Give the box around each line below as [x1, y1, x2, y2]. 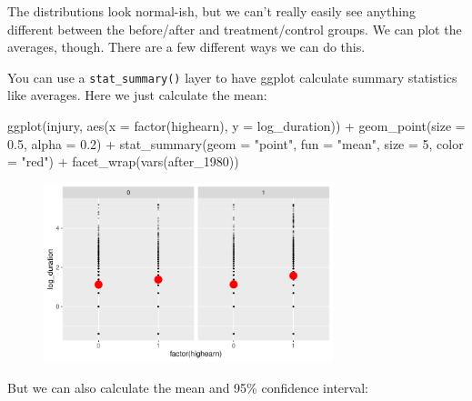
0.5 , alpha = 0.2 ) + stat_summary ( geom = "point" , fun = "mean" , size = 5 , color [7, 134, 464, 153]
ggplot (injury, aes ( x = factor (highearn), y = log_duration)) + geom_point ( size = [7, 116, 466, 135]
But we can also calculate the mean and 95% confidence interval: [7, 377, 368, 396]
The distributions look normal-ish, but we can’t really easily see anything [7, 2, 416, 20]
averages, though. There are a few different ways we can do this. [7, 37, 366, 56]
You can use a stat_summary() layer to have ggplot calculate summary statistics [7, 67, 457, 86]
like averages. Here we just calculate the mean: [7, 85, 267, 105]
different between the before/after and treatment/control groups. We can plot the [7, 19, 462, 38]
